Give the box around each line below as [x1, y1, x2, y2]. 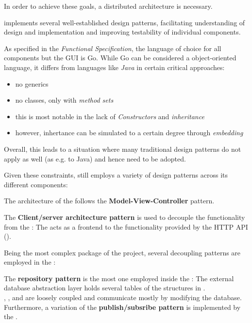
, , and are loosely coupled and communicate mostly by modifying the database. [4, 292, 242, 303]
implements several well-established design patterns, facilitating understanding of [4, 17, 245, 27]
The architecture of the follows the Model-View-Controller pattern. [4, 196, 215, 206]
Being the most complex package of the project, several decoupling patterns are [4, 247, 241, 257]
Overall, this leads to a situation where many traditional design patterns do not [4, 144, 241, 154]
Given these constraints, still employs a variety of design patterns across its [4, 170, 228, 180]
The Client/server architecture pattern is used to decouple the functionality [4, 212, 245, 222]
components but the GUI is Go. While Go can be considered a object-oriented [4, 53, 236, 63]
